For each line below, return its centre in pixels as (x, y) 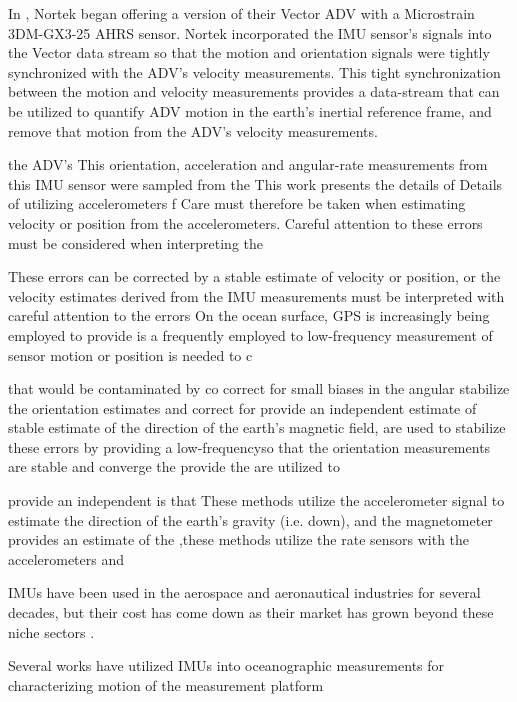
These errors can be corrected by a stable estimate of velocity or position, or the (254, 276)
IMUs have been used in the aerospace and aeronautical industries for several (244, 592)
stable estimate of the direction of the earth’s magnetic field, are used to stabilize (257, 427)
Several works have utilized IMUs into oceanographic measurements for (226, 665)
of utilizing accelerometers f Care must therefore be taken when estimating (237, 203)
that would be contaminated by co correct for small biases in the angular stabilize (259, 388)
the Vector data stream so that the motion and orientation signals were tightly (249, 52)
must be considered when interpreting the (135, 242)
